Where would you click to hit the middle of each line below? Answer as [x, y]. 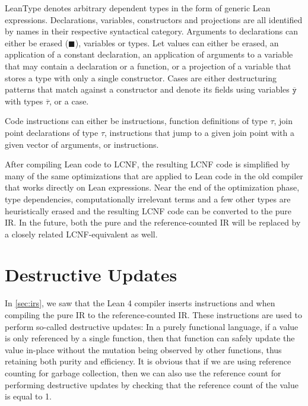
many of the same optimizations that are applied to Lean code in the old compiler [154, 175]
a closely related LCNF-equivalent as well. [81, 234]
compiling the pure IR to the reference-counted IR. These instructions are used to [153, 315]
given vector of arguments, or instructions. [82, 144]
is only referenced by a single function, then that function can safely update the [150, 338]
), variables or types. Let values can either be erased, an [177, 42]
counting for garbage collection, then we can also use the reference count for [143, 372]
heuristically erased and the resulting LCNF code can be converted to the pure [148, 210]
